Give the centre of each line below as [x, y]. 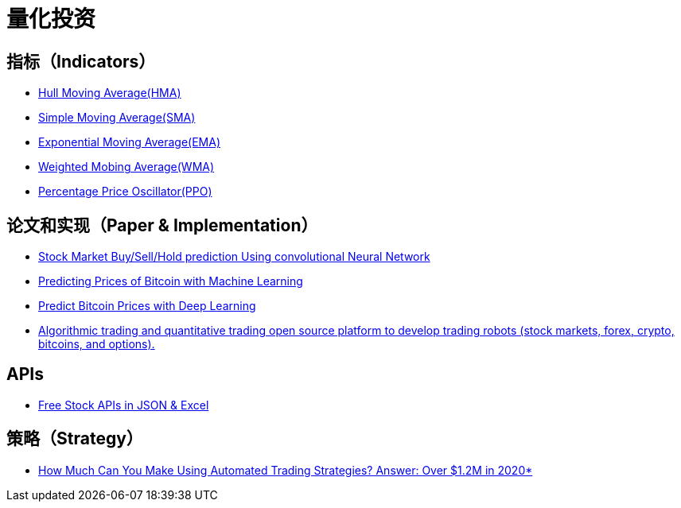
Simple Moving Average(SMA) [117, 118]
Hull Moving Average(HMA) [110, 93]
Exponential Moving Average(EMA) [129, 142]
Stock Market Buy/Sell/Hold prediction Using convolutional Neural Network [234, 257]
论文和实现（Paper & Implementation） [162, 225]
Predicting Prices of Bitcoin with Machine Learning [171, 281]
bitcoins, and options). [97, 344]
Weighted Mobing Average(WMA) [126, 167]
